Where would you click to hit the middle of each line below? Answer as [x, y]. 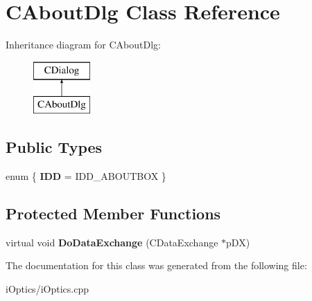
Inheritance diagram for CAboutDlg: [83, 45]
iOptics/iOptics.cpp [47, 289]
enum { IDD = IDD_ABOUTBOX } [86, 176]
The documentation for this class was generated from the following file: [156, 265]
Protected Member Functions [113, 213]
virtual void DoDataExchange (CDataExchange [112, 242]
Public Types [54, 147]
